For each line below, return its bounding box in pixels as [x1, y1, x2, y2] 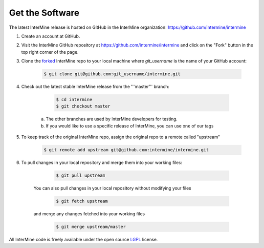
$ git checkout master [56, 103, 110, 109]
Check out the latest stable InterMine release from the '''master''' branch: [21, 83, 170, 90]
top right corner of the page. [21, 49, 79, 55]
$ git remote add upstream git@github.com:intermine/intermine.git [44, 147, 209, 153]
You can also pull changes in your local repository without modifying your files [33, 186, 192, 191]
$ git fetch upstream [56, 198, 108, 204]
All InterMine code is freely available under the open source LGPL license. [9, 237, 158, 243]
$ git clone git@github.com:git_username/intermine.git [44, 71, 181, 77]
